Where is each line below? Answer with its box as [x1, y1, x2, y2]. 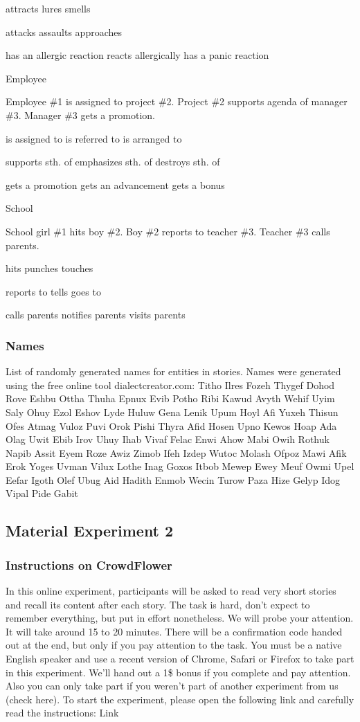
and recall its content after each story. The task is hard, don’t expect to [6, 597, 310, 611]
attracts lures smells [6, 1, 91, 15]
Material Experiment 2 [6, 520, 174, 541]
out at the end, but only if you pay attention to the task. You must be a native [6, 638, 342, 652]
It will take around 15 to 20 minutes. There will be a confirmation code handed [6, 624, 343, 638]
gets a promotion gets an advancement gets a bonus [6, 177, 225, 192]
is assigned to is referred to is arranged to [6, 131, 182, 145]
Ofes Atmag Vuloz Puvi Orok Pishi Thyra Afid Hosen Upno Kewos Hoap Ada [6, 418, 337, 433]
